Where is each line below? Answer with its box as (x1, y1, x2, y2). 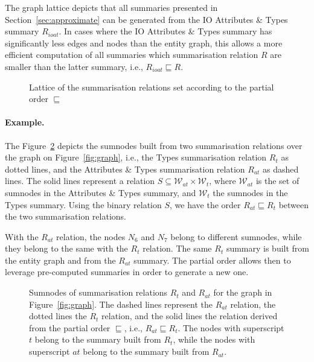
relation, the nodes (56, 230, 126, 243)
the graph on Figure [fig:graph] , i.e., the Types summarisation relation (5, 151, 267, 164)
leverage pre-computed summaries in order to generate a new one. (5, 265, 249, 278)
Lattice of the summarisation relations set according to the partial (29, 80, 274, 93)
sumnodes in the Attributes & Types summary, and (5, 186, 196, 198)
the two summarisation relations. (5, 210, 126, 223)
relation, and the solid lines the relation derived (101, 310, 278, 322)
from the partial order (29, 321, 111, 334)
